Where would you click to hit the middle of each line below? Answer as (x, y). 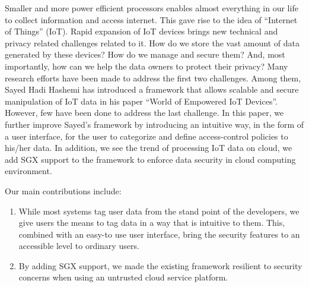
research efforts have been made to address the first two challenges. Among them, (153, 78)
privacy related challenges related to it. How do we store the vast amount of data (152, 42)
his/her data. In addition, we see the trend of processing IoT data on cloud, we (149, 148)
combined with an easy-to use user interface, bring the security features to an (159, 234)
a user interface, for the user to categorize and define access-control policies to (146, 136)
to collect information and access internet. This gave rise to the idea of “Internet (151, 19)
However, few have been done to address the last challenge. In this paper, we (144, 113)
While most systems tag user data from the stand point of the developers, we (159, 211)
